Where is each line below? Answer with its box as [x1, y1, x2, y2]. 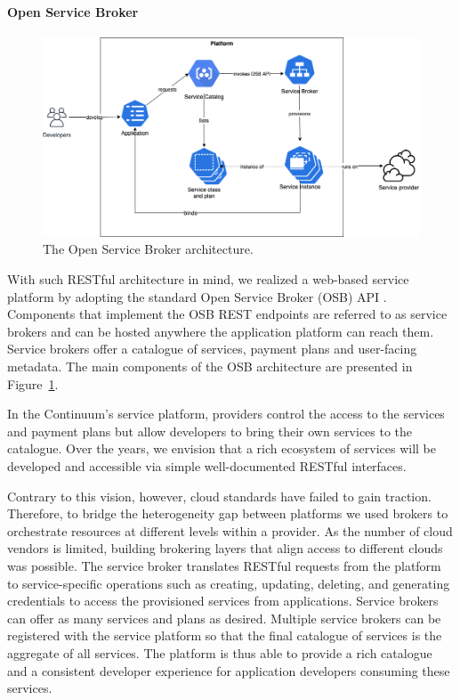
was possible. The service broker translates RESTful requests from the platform [7, 556, 441, 574]
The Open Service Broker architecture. [43, 240, 254, 258]
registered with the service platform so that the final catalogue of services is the [7, 626, 442, 645]
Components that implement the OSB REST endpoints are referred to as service [7, 305, 448, 323]
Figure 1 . [7, 374, 59, 393]
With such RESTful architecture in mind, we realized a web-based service [7, 270, 409, 289]
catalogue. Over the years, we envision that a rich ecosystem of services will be [7, 439, 436, 458]
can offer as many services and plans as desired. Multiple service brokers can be [7, 608, 441, 627]
